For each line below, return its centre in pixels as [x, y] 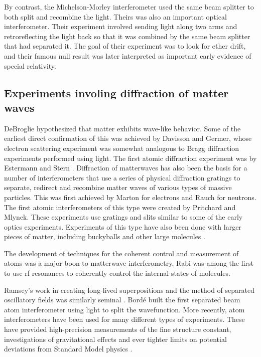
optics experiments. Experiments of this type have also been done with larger [123, 226]
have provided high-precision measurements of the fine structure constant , [118, 329]
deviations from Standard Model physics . [68, 349]
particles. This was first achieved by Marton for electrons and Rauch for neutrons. [130, 197]
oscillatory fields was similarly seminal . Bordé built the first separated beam [122, 300]
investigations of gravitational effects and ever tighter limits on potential [115, 339]
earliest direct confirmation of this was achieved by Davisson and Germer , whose [128, 138]
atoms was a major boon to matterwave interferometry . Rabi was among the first [129, 263]
